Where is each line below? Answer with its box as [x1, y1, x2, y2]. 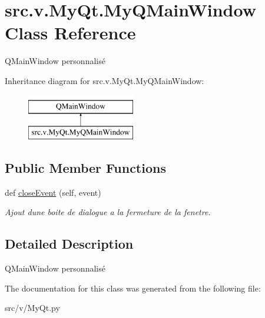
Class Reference [5, 21, 136, 45]
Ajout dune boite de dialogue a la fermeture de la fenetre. [5, 206, 211, 218]
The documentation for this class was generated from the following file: [5, 282, 261, 294]
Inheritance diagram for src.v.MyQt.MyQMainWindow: [5, 74, 204, 86]
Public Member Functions [5, 159, 166, 177]
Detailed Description [5, 235, 134, 253]
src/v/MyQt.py [5, 302, 60, 314]
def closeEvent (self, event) [5, 186, 101, 198]
